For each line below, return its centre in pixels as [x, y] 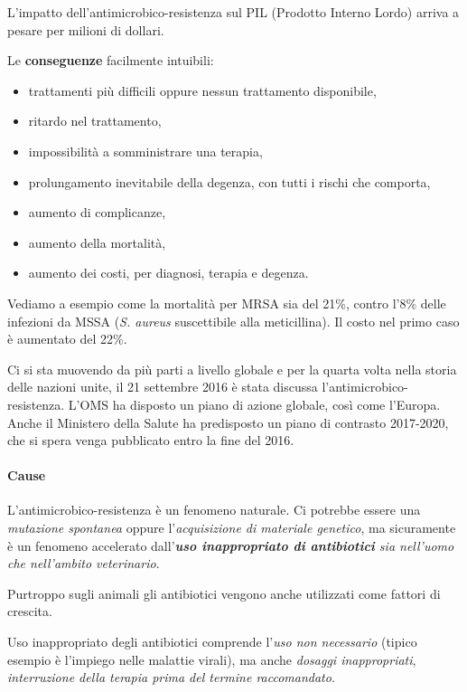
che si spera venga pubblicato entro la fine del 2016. [151, 440]
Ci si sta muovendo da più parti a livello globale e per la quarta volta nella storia [232, 369]
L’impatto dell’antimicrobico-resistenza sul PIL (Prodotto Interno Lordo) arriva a [233, 12]
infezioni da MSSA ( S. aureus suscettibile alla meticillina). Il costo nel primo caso [233, 321]
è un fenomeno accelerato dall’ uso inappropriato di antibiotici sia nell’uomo [231, 545]
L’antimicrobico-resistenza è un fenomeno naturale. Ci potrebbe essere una [214, 510]
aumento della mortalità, [97, 242]
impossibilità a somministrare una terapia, [145, 151]
